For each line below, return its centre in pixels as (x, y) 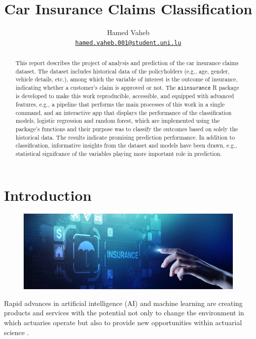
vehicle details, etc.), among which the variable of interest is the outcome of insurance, (127, 79)
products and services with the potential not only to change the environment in (124, 313)
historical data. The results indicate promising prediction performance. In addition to (125, 137)
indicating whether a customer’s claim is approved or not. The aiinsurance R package (127, 88)
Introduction (48, 195)
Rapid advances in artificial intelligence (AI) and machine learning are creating (123, 303)
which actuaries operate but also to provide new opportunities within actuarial (123, 322)
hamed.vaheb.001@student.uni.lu (128, 43)
